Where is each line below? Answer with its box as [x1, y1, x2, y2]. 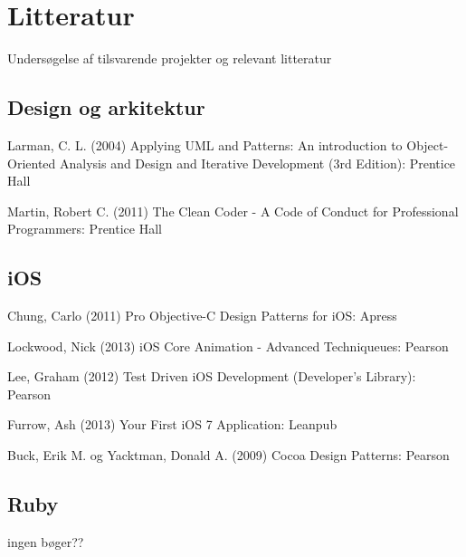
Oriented [7, 153, 56, 172]
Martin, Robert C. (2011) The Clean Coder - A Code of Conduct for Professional [7, 201, 459, 220]
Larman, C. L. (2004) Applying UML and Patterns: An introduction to [7, 135, 403, 154]
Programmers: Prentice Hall [7, 219, 162, 238]
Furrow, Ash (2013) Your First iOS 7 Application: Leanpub [7, 415, 338, 434]
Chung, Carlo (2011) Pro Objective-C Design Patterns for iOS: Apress [7, 306, 397, 325]
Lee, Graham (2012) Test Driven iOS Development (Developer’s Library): [7, 367, 416, 386]
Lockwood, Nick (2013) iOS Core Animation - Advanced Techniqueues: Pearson [7, 336, 449, 355]
